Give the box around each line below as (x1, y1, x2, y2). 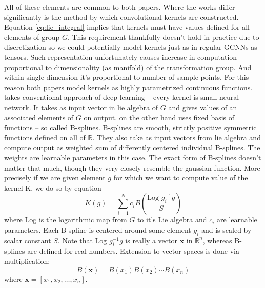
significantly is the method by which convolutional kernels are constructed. (4, 11, 239, 22)
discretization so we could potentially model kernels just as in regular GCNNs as (4, 42, 257, 52)
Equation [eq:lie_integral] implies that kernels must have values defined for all (4, 22, 250, 32)
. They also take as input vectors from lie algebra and (92, 132, 261, 142)
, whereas (202, 235, 232, 245)
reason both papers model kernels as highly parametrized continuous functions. (4, 81, 253, 92)
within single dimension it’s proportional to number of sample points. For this (4, 72, 249, 83)
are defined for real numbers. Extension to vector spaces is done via (27, 245, 240, 256)
